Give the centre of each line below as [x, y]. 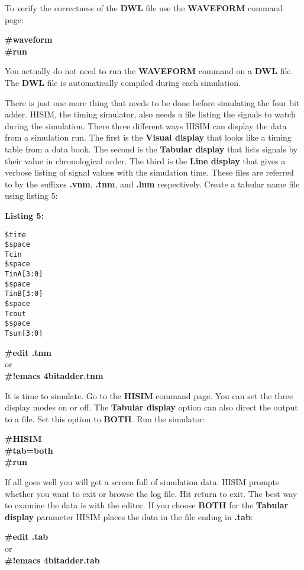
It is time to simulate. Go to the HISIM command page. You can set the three [149, 395]
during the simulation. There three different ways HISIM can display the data [146, 125]
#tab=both [29, 450]
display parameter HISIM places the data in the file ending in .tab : [129, 516]
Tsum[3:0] [24, 334]
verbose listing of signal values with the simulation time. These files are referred [149, 172]
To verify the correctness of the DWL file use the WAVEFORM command [144, 8]
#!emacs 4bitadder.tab [52, 560]
